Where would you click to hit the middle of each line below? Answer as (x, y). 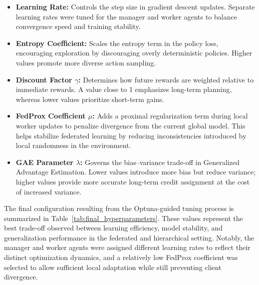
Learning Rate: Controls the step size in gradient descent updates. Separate (135, 6)
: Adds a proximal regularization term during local (170, 116)
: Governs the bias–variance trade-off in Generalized (160, 162)
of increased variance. (49, 191)
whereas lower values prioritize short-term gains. (90, 99)
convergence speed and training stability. (78, 26)
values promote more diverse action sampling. (86, 62)
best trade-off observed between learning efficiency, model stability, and (113, 228)
